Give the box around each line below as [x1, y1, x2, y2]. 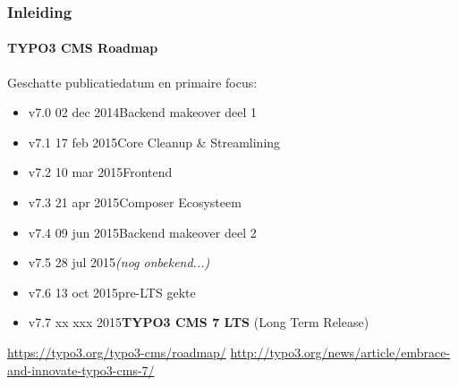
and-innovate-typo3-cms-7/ [7, 360, 155, 379]
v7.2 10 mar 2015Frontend [28, 163, 173, 181]
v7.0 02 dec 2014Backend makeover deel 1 [28, 103, 258, 122]
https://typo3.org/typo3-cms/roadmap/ [7, 342, 226, 361]
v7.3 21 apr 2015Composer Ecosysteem [28, 193, 242, 212]
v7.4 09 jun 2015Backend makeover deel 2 [28, 222, 257, 241]
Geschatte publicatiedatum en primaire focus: [7, 72, 258, 91]
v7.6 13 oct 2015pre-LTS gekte [28, 282, 196, 301]
